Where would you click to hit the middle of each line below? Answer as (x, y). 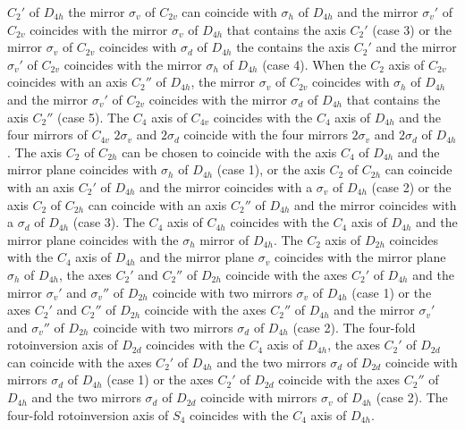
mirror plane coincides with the (93, 239)
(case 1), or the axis (271, 169)
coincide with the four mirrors (266, 135)
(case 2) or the (411, 186)
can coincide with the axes (80, 362)
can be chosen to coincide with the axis (229, 152)
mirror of (224, 239)
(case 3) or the (412, 29)
